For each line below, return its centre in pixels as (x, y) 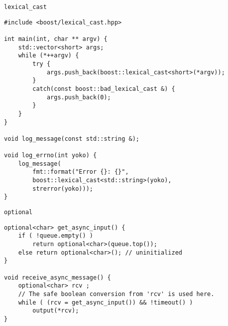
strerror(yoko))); (63, 188)
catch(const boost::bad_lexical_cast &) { (104, 89)
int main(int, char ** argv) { (56, 39)
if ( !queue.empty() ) (56, 236)
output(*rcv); (56, 311)
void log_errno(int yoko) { (51, 156)
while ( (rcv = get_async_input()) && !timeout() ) (106, 302)
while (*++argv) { (49, 56)
